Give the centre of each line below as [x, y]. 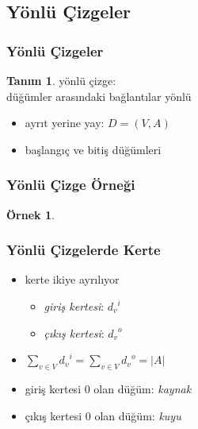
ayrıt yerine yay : [65, 123]
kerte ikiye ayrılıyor [72, 279]
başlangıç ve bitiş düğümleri [93, 149]
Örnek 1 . [30, 214]
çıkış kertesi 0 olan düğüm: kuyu [103, 415]
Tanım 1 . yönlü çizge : [61, 80]
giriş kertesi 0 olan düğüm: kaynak [108, 388]
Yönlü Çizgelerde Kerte [84, 250]
